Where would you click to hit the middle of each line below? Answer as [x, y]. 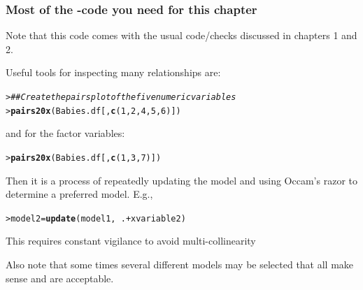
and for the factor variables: [65, 133]
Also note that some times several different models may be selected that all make [180, 264]
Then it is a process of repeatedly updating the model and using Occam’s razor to [181, 180]
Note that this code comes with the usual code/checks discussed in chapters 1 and [181, 35]
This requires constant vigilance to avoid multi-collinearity [131, 241]
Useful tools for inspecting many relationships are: [113, 72]
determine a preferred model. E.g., [79, 194]
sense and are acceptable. [60, 278]
